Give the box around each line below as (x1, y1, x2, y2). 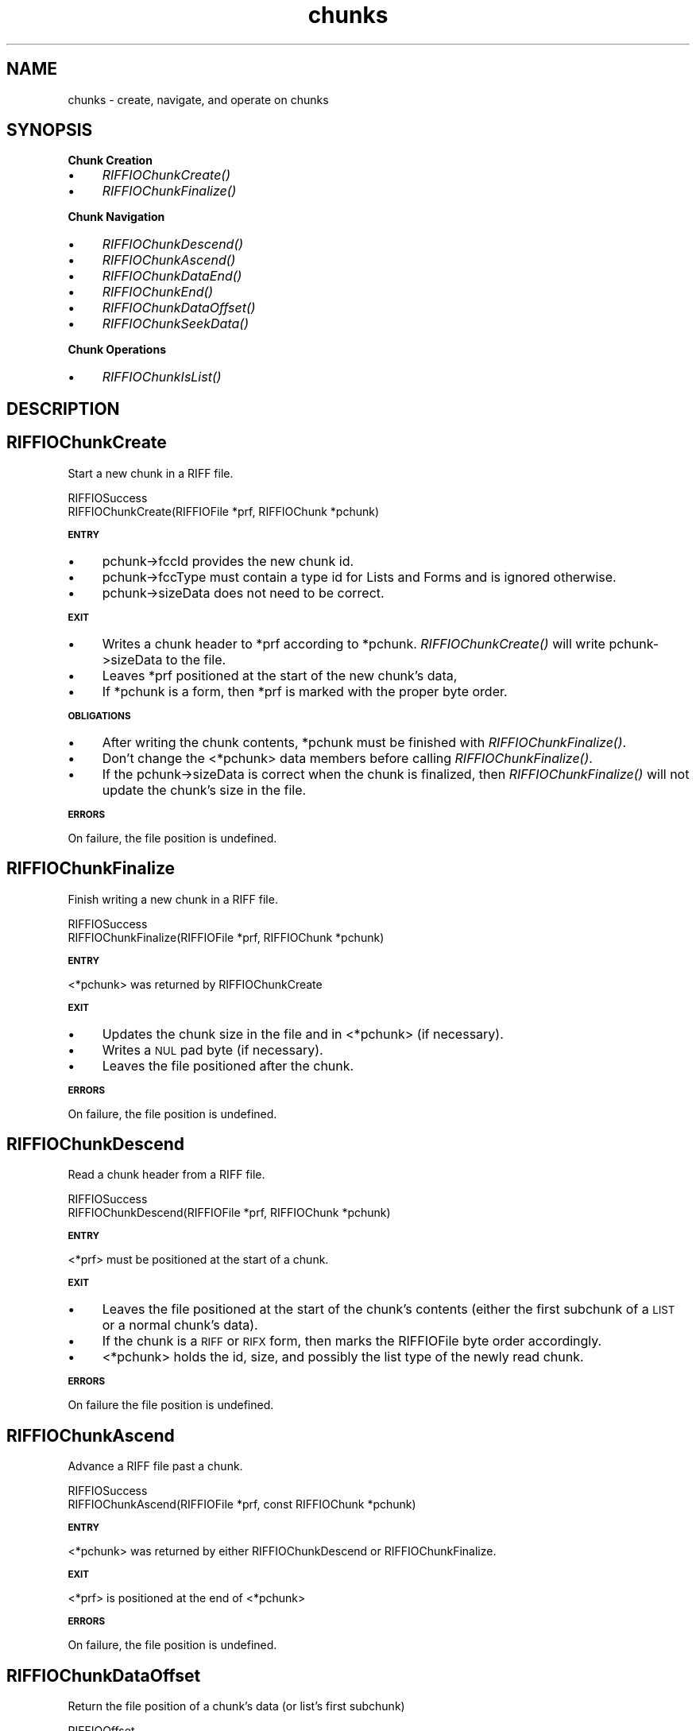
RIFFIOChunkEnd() (102, 284, 214, 300)
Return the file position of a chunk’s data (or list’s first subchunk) (68, 1699, 405, 1714)
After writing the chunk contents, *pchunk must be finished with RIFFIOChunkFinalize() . (102, 734, 627, 750)
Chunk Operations (68, 343, 166, 357)
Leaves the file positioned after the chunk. (102, 1057, 354, 1074)
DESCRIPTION (6, 398, 120, 419)
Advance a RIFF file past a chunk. (68, 1459, 243, 1473)
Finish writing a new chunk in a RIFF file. (68, 892, 278, 906)
